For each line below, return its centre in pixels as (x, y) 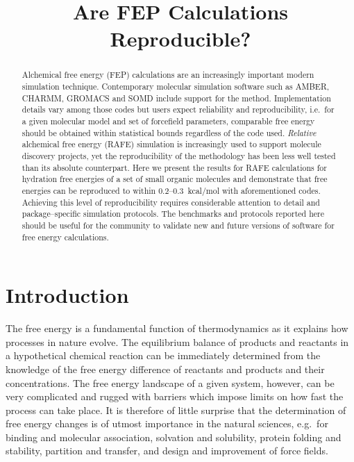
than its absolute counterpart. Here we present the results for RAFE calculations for (174, 167)
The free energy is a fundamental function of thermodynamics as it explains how (177, 328)
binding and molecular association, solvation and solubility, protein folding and (174, 437)
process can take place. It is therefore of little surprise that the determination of (176, 410)
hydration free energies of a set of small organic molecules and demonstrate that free (175, 179)
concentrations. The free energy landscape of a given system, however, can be (170, 382)
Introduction (67, 295)
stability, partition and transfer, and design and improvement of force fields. (167, 451)
